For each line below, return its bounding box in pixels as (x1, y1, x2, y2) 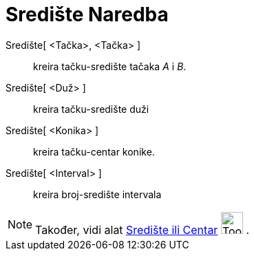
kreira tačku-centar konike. (33, 145, 155, 158)
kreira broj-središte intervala (33, 188, 162, 200)
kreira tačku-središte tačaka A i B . (33, 60, 187, 72)
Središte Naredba (6, 3, 169, 26)
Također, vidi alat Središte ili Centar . (35, 222, 249, 237)
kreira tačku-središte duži (33, 103, 149, 115)
